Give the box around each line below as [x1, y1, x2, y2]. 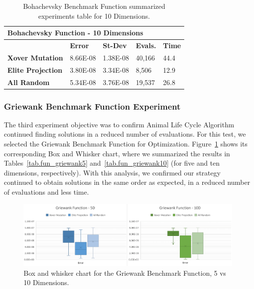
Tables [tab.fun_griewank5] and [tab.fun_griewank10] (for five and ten [4, 158, 220, 168]
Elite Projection [7, 64, 62, 75]
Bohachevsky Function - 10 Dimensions [7, 28, 143, 38]
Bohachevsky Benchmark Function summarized [23, 1, 166, 11]
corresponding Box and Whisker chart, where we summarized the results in [4, 148, 230, 158]
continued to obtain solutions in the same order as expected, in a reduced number [4, 177, 250, 187]
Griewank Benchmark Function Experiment [4, 100, 181, 112]
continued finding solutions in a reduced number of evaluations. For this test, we [4, 129, 246, 139]
